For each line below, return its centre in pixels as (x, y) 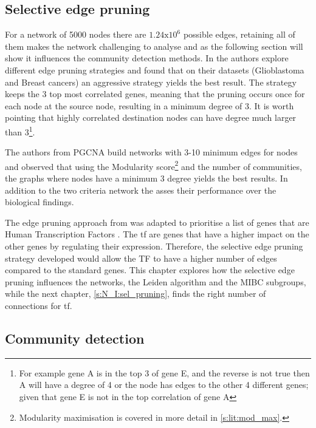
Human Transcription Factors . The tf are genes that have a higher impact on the (157, 234)
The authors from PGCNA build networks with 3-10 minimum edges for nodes (151, 152)
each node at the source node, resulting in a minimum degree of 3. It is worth (149, 105)
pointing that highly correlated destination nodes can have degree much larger (151, 117)
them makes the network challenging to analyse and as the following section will (154, 46)
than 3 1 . (20, 131)
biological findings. (39, 202)
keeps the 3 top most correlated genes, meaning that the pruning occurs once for (155, 94)
